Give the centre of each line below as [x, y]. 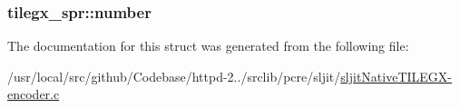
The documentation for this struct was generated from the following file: [208, 46]
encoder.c [34, 94]
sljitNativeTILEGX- [396, 76]
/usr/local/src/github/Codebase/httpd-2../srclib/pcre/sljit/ [174, 76]
